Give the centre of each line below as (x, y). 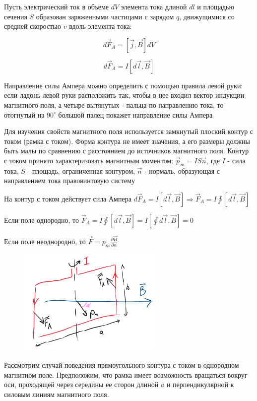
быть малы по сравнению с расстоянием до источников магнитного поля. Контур (127, 151)
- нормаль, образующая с (182, 170)
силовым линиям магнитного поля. (57, 394)
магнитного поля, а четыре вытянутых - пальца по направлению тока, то (114, 104)
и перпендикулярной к (200, 384)
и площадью (216, 6)
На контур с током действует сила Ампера (68, 198)
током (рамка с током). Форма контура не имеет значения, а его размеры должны (127, 141)
